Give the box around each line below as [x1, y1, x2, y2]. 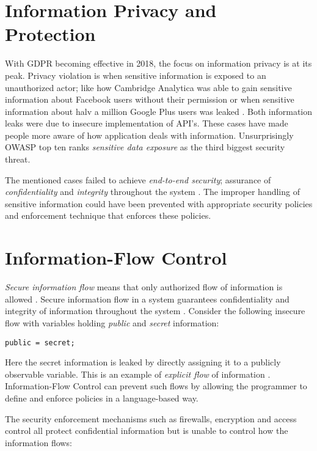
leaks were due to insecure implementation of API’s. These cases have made [5, 117, 288, 130]
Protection [5, 21, 96, 46]
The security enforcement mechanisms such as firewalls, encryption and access [5, 412, 297, 425]
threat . [5, 153, 31, 166]
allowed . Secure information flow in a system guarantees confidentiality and [5, 292, 290, 305]
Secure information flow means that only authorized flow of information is [5, 280, 283, 293]
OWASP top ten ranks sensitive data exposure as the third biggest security [5, 141, 285, 153]
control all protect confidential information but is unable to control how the [5, 424, 288, 437]
